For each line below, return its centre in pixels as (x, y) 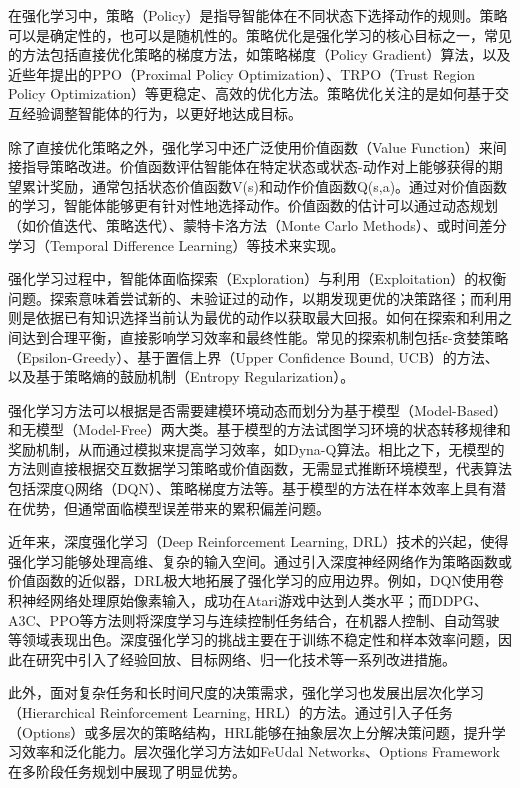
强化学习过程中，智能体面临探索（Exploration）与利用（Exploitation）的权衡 (257, 278)
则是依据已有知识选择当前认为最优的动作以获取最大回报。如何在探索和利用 (253, 317)
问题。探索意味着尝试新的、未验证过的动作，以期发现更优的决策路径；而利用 (260, 297)
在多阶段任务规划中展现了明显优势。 (127, 770)
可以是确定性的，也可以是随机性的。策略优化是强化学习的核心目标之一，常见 (260, 34)
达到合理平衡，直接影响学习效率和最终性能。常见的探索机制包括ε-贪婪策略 (265, 336)
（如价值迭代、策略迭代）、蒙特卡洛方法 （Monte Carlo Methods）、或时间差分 (257, 224)
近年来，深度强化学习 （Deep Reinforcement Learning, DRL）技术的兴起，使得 (258, 541)
